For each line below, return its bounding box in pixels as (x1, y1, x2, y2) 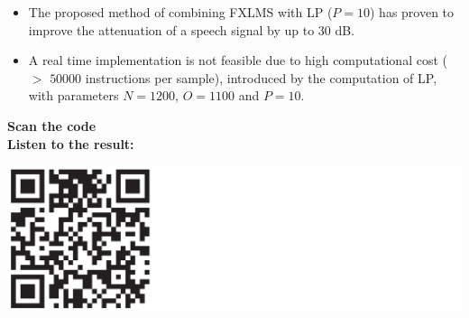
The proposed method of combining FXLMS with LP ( (28, 3, 333, 21)
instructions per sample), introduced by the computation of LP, (85, 68, 437, 87)
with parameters (28, 86, 119, 105)
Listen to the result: (7, 134, 134, 153)
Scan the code (7, 116, 97, 135)
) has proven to (369, 3, 455, 21)
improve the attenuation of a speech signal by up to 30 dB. (28, 20, 355, 39)
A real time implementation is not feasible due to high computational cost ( (28, 51, 447, 70)
